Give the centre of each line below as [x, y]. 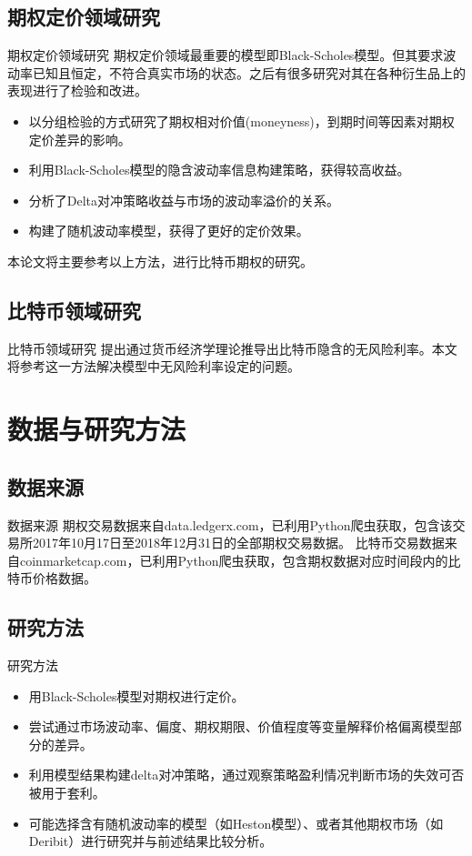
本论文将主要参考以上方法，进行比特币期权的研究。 [160, 261]
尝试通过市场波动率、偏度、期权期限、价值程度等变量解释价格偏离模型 [239, 726]
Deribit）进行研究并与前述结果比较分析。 [151, 841]
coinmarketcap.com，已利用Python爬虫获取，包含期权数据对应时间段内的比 [240, 560]
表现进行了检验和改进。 [77, 91]
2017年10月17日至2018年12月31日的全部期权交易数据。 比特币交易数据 [238, 543]
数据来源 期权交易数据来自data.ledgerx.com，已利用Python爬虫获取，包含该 [230, 524]
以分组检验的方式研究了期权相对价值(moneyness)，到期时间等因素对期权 [241, 121]
